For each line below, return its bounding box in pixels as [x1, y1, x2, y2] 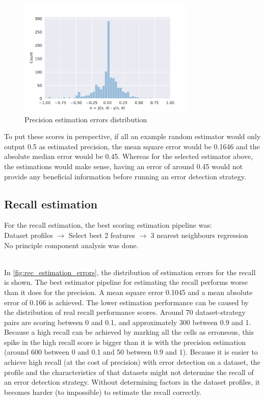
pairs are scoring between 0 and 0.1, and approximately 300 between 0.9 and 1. [4, 316, 251, 327]
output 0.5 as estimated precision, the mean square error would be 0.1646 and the [4, 141, 260, 151]
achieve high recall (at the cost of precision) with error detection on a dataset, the [4, 357, 260, 367]
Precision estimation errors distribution [24, 114, 147, 124]
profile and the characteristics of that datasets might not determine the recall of [4, 366, 254, 377]
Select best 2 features [68, 229, 135, 240]
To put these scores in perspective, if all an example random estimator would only [4, 131, 261, 142]
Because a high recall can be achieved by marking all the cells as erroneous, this [4, 327, 254, 337]
